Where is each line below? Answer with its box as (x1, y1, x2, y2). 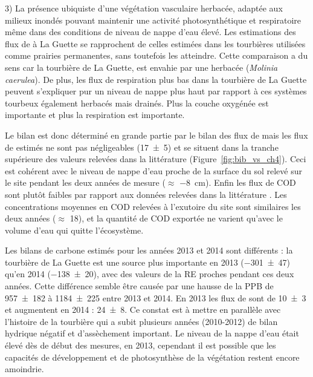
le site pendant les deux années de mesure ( (5, 176, 166, 189)
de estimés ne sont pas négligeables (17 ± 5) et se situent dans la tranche (5, 140, 279, 153)
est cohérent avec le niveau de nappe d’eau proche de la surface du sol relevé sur (5, 164, 302, 177)
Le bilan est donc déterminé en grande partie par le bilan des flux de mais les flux (5, 128, 308, 141)
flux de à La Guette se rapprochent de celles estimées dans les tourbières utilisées (5, 37, 306, 50)
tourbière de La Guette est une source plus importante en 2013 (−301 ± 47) (5, 255, 290, 268)
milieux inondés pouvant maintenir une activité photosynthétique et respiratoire (5, 13, 302, 26)
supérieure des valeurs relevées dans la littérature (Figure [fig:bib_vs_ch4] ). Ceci (5, 152, 306, 165)
